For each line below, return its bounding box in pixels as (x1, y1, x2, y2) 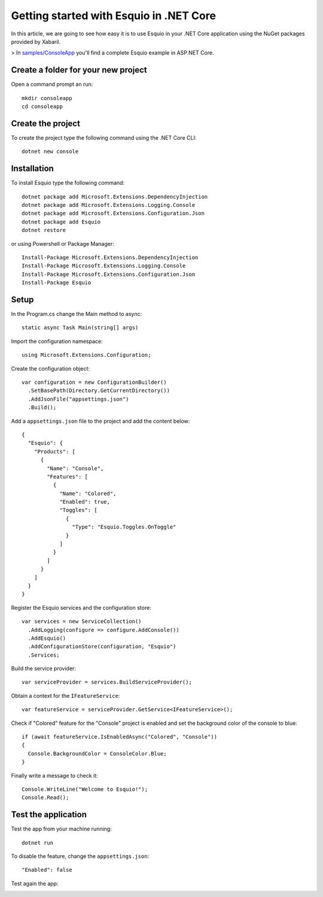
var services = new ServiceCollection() (22, 618, 142, 625)
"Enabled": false (22, 866, 72, 874)
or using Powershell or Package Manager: (11, 240, 114, 247)
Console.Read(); (22, 794, 69, 801)
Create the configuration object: (11, 365, 90, 372)
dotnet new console (22, 148, 79, 155)
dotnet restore (22, 227, 66, 234)
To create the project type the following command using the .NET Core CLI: (11, 134, 197, 141)
